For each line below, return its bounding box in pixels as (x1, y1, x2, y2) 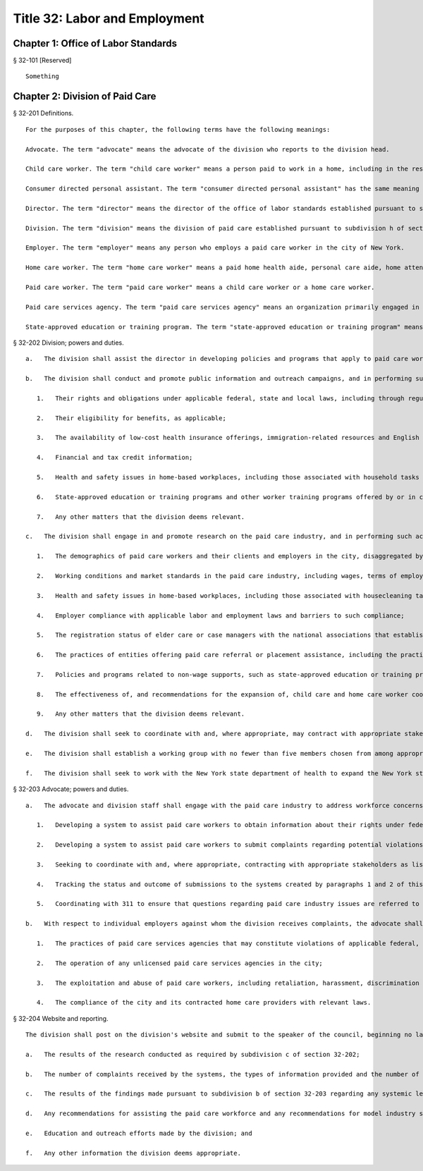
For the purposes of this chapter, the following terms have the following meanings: (25, 125, 331, 133)
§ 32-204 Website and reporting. (13, 1014, 109, 1022)
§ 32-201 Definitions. (13, 109, 74, 118)
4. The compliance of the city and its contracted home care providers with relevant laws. (36, 998, 372, 1007)
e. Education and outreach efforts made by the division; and (25, 1129, 253, 1138)
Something (25, 73, 59, 80)
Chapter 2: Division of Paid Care (13, 90, 157, 102)
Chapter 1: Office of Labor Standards (13, 37, 178, 49)
